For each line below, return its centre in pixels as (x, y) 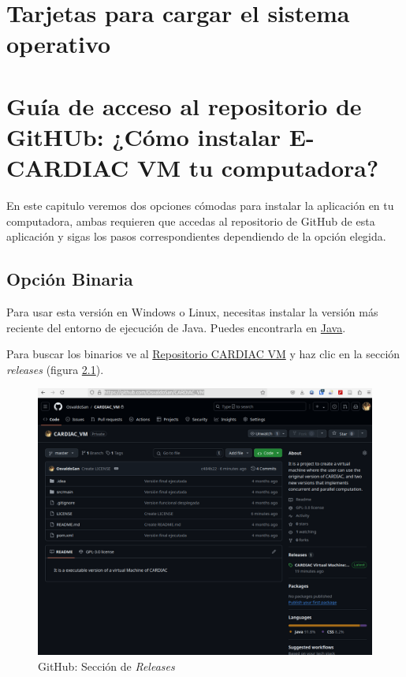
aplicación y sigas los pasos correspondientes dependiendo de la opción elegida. (196, 236)
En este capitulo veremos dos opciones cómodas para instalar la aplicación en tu (200, 206)
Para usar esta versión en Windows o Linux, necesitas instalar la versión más (192, 312)
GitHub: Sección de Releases (106, 666)
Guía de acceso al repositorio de (184, 105)
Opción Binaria (70, 279)
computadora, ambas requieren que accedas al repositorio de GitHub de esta (191, 221)
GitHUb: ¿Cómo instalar (144, 136)
